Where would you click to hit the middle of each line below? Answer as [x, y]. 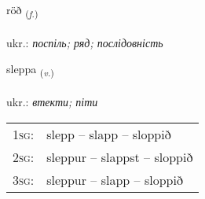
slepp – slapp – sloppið [109, 134]
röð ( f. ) [22, 11]
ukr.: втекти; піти [52, 102]
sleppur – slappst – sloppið [120, 157]
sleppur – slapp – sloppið [115, 179]
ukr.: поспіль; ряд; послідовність [85, 42]
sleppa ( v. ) [30, 70]
